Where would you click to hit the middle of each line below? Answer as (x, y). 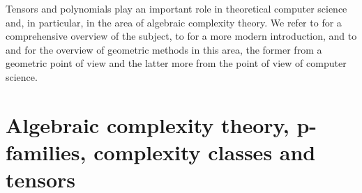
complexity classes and (205, 152)
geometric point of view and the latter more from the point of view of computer (176, 63)
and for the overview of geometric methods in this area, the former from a (164, 49)
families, (46, 152)
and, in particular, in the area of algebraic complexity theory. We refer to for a (174, 22)
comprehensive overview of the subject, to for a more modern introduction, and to (181, 36)
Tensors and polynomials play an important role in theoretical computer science (176, 8)
